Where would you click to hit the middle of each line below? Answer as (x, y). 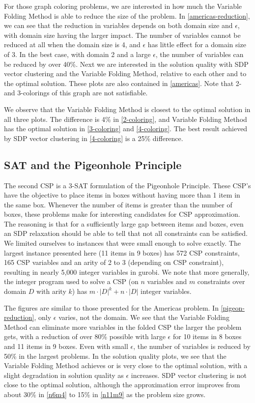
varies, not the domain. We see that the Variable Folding (144, 317)
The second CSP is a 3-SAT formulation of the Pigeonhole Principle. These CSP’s (127, 185)
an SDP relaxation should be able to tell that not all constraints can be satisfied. (126, 233)
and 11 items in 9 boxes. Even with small (66, 346)
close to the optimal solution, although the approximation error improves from (122, 385)
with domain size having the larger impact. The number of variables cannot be (122, 35)
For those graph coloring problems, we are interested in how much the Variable (123, 6)
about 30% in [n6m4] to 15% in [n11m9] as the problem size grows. (105, 394)
